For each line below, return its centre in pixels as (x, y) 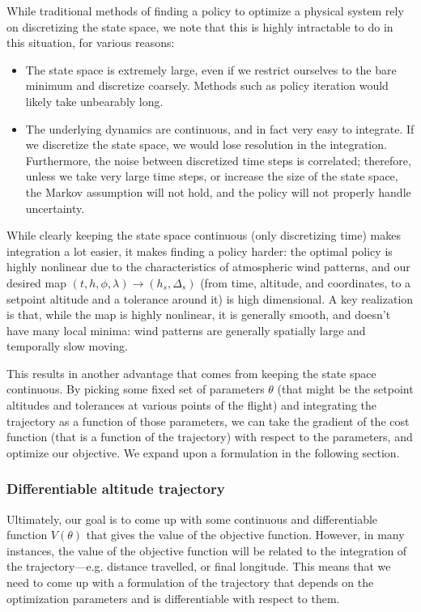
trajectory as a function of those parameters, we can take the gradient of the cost (208, 421)
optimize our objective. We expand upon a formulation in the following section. (203, 452)
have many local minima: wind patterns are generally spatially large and (186, 330)
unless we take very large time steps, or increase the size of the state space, (212, 176)
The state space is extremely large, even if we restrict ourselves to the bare (211, 69)
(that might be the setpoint (345, 389)
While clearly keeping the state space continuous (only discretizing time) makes (204, 235)
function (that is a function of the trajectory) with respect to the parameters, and (210, 437)
